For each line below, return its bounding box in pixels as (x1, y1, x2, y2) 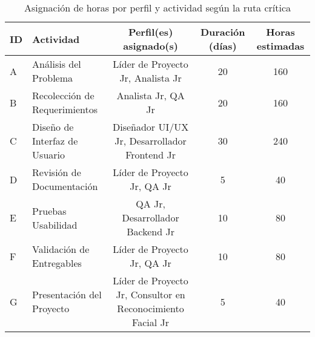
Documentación (32, 179, 98, 193)
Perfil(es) (128, 25, 173, 39)
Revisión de (32, 165, 81, 179)
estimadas (256, 39, 305, 53)
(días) (208, 39, 237, 53)
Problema (32, 71, 73, 85)
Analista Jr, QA (116, 88, 185, 102)
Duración (200, 25, 245, 39)
